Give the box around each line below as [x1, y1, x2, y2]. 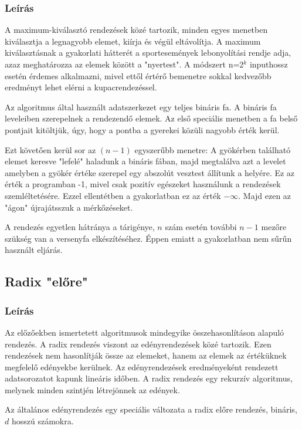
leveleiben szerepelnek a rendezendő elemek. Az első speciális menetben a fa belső [5, 112, 298, 124]
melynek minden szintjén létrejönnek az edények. [5, 383, 180, 396]
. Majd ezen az [238, 189, 291, 201]
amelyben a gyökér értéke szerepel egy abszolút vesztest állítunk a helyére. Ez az [5, 166, 295, 178]
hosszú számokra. [11, 415, 74, 427]
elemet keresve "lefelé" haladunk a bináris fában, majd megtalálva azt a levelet [5, 155, 286, 167]
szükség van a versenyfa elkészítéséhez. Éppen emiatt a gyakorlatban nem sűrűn [5, 232, 292, 244]
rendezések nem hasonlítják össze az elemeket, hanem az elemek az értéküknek [5, 349, 287, 362]
